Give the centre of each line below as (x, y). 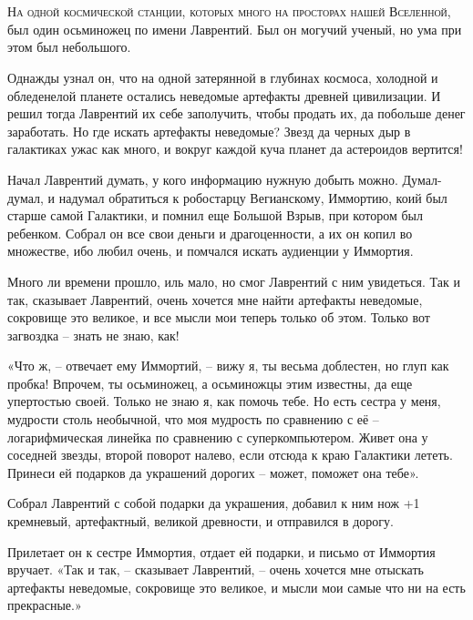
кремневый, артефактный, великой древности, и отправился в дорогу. (201, 521)
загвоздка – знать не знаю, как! (93, 335)
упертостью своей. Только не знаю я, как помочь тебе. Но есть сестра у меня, (224, 401)
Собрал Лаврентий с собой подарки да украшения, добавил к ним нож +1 (214, 503)
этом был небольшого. (69, 47)
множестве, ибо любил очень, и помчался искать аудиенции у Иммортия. (211, 251)
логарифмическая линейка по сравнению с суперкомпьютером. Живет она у (218, 437)
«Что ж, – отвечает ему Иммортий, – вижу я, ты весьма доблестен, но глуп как (228, 366)
